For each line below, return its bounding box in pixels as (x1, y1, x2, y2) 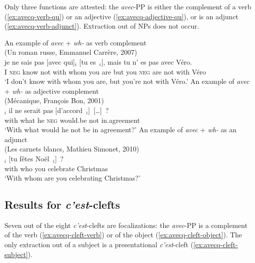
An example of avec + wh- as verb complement (4, 37, 146, 47)
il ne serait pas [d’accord (8, 105, 83, 115)
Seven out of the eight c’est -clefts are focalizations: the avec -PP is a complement (4, 220, 248, 230)
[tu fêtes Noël (8, 153, 49, 163)
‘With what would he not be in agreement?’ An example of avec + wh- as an (4, 124, 237, 135)
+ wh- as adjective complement (4, 85, 99, 96)
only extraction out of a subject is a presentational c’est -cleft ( (4, 239, 193, 250)
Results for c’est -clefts (4, 197, 120, 212)
